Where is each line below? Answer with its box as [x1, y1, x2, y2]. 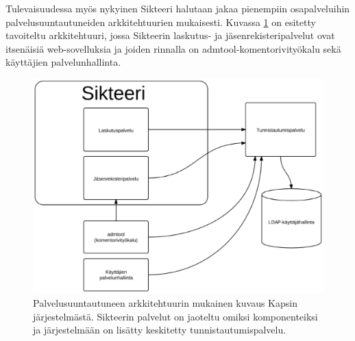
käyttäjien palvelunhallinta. [5, 55, 121, 69]
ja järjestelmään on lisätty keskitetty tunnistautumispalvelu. [33, 323, 286, 337]
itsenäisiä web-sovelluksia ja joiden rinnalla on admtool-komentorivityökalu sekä [5, 41, 341, 55]
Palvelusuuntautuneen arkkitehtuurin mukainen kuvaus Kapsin [33, 296, 297, 310]
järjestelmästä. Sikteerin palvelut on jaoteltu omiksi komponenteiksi [33, 309, 318, 323]
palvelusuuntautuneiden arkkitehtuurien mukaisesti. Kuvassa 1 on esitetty [5, 14, 316, 29]
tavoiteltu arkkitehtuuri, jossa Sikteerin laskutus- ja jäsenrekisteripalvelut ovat [5, 28, 335, 42]
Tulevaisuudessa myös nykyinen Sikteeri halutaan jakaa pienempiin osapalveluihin [5, 1, 350, 15]
